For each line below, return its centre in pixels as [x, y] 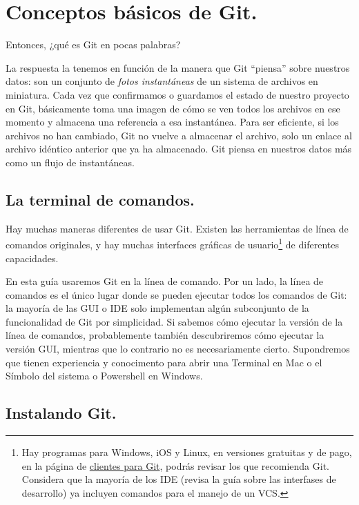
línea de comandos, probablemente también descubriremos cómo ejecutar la [165, 335]
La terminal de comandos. [100, 199]
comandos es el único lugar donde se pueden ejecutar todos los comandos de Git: [176, 294]
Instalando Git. [61, 413]
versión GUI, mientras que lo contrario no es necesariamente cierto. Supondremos [178, 349]
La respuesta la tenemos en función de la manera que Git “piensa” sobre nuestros [178, 67]
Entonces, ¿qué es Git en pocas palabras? [93, 44]
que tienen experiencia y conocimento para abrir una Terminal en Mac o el [164, 362]
